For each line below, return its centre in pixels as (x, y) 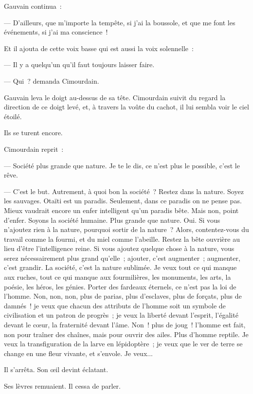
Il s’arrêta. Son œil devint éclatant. (56, 369)
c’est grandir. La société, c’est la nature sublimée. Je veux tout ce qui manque (120, 267)
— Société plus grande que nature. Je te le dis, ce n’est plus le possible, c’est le (122, 165)
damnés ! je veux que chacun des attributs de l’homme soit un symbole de (115, 305)
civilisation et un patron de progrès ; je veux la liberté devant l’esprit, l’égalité (121, 315)
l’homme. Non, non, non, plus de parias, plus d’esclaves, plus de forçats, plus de (123, 296)
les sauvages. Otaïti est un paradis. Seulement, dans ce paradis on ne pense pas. (123, 201)
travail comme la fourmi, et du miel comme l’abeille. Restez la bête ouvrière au (122, 239)
